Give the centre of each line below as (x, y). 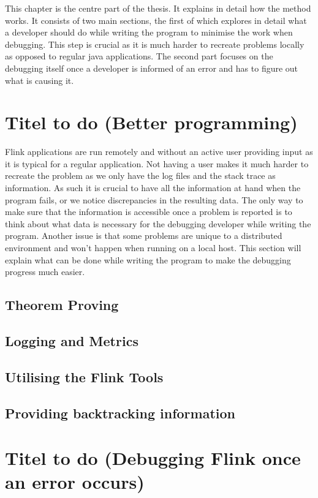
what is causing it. (40, 80)
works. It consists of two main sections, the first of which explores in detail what (156, 20)
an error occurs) (75, 482)
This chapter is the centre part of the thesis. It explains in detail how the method (158, 8)
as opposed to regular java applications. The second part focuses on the (139, 56)
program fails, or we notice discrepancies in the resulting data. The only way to (154, 199)
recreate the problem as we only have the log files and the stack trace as (140, 175)
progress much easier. (45, 272)
